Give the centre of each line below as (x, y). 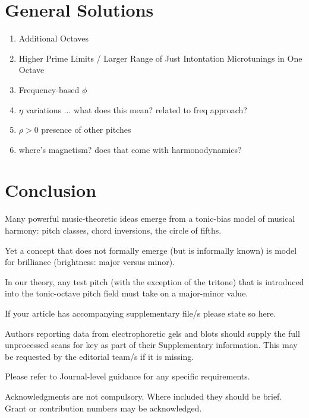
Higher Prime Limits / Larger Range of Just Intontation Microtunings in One (160, 58)
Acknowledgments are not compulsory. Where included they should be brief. (144, 396)
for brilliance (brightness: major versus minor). (90, 262)
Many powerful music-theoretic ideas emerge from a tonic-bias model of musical (150, 218)
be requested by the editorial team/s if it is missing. (100, 356)
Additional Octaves (53, 38)
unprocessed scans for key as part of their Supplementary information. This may (151, 345)
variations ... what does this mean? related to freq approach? (136, 109)
